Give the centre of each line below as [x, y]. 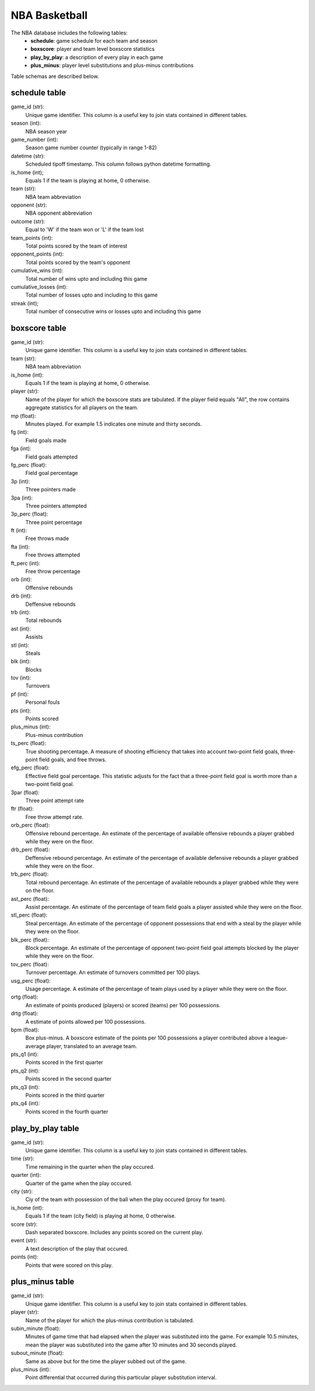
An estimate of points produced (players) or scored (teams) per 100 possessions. [123, 1005]
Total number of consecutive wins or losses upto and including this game [113, 311]
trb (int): [21, 612]
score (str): [24, 1224]
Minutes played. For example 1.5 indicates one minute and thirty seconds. [114, 424]
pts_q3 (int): [25, 1087]
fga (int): [21, 449]
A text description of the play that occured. [77, 1248]
